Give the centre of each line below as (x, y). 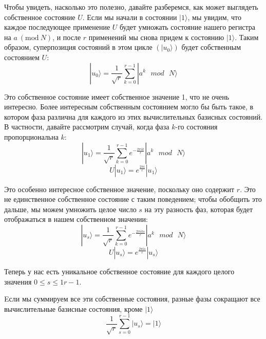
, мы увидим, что (215, 17)
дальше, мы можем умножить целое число (70, 209)
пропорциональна (31, 136)
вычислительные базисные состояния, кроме (73, 308)
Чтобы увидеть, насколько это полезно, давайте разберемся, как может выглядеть (131, 7)
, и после (67, 37)
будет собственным (211, 47)
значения (18, 281)
